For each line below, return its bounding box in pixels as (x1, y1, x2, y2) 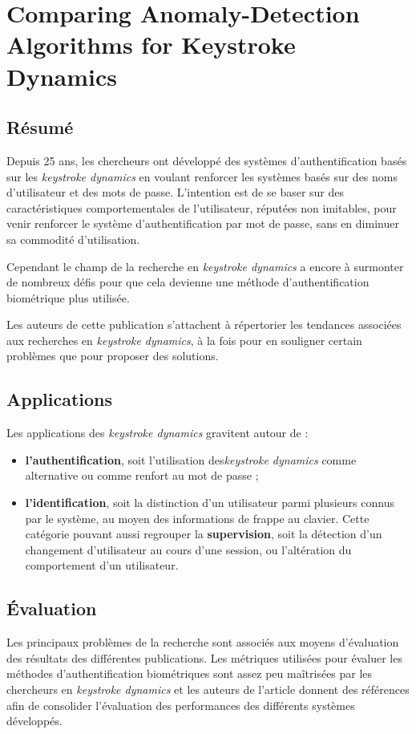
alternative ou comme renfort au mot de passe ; (25, 467, 259, 484)
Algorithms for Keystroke (6, 28, 296, 61)
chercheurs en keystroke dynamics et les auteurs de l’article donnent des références (6, 681, 410, 698)
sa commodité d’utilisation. (6, 230, 140, 247)
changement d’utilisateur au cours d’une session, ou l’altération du (25, 541, 352, 558)
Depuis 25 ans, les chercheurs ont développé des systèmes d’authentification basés (6, 152, 407, 168)
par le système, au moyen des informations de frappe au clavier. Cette (25, 509, 370, 526)
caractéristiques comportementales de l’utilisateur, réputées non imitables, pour (6, 199, 397, 216)
